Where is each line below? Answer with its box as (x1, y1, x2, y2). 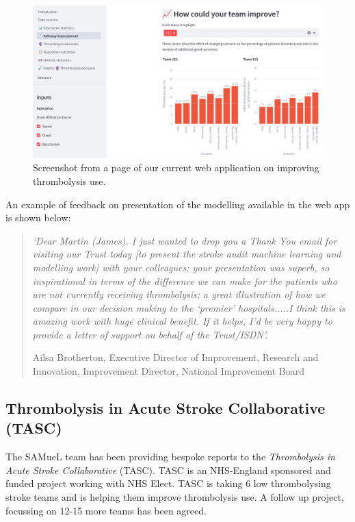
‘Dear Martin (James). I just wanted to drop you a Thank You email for (32, 233, 337, 247)
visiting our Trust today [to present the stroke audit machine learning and (32, 247, 341, 261)
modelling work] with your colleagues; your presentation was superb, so (32, 260, 330, 274)
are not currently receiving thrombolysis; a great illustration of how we (32, 287, 326, 301)
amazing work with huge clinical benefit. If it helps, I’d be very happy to (32, 314, 332, 328)
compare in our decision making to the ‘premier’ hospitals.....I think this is (32, 300, 345, 314)
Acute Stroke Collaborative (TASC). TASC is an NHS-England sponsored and (5, 462, 331, 477)
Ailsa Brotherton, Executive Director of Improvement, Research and (32, 350, 319, 364)
